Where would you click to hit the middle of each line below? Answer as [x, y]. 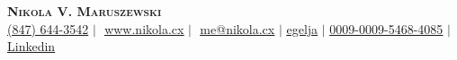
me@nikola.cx [237, 28]
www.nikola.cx [144, 28]
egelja [302, 28]
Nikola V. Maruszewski [85, 11]
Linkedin [31, 46]
